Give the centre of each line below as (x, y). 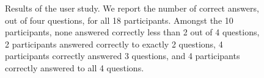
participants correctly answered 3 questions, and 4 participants (123, 56)
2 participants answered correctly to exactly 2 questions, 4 (114, 44)
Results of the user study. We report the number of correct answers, (132, 8)
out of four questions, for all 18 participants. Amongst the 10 (119, 20)
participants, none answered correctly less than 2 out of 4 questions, (132, 32)
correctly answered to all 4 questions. (75, 67)
